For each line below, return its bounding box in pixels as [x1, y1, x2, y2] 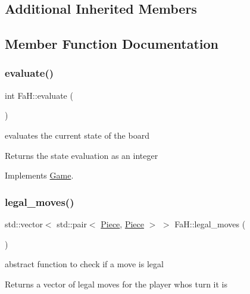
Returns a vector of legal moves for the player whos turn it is [5, 277, 228, 290]
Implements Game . [5, 169, 74, 182]
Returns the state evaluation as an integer [5, 149, 158, 161]
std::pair [57, 217, 87, 230]
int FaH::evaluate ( [5, 89, 73, 101]
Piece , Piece [101, 217, 144, 230]
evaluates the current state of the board [5, 129, 149, 141]
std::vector [5, 217, 43, 230]
